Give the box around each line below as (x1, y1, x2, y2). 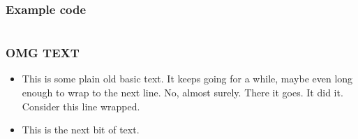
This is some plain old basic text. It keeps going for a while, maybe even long (22, 71, 353, 86)
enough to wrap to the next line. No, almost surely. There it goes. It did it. (22, 85, 343, 100)
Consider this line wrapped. (22, 98, 140, 113)
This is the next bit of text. (22, 122, 140, 137)
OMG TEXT (6, 44, 80, 61)
